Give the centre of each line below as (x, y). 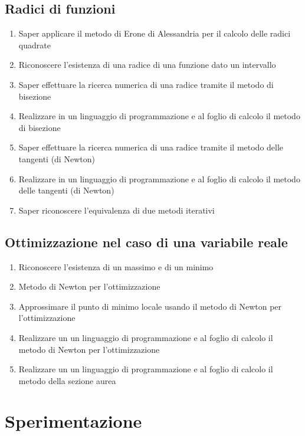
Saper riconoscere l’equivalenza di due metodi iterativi (117, 210)
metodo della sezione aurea (67, 380)
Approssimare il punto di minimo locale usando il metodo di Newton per (150, 306)
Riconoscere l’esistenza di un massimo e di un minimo (116, 266)
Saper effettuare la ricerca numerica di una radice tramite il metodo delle (151, 147)
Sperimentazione (73, 421)
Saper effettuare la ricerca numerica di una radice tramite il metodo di (146, 84)
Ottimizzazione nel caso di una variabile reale (146, 242)
